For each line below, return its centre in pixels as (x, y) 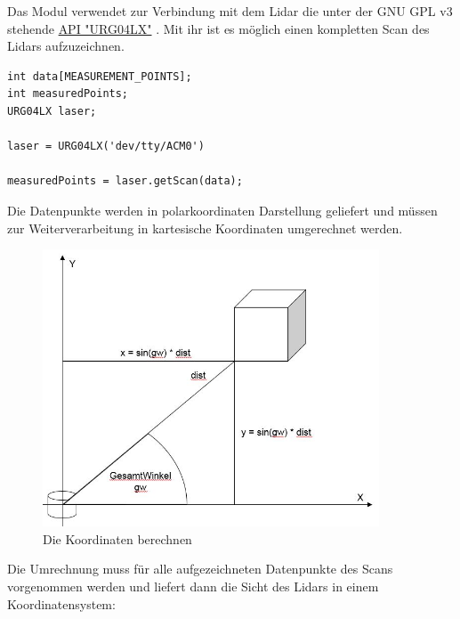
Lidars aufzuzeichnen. (66, 46)
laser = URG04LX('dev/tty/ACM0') (106, 147)
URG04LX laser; (52, 111)
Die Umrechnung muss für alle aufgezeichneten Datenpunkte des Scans (200, 569)
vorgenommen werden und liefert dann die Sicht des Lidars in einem (193, 586)
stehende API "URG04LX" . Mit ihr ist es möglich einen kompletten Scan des (218, 28)
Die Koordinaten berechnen (117, 538)
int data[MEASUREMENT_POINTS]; (100, 76)
